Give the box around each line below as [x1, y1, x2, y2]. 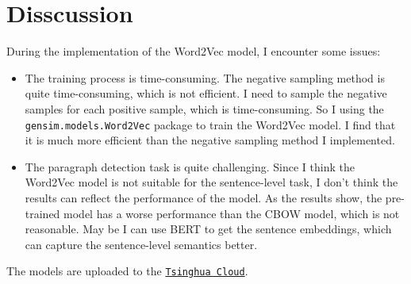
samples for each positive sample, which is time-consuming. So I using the [25, 100, 384, 117]
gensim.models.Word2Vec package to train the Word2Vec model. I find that [25, 116, 396, 132]
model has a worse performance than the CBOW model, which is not [63, 205, 400, 221]
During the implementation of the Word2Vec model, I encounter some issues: [6, 43, 381, 59]
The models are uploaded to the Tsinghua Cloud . [6, 263, 248, 279]
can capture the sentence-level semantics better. [25, 236, 258, 252]
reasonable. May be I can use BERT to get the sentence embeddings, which [25, 221, 392, 237]
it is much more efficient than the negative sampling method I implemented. [25, 132, 395, 148]
